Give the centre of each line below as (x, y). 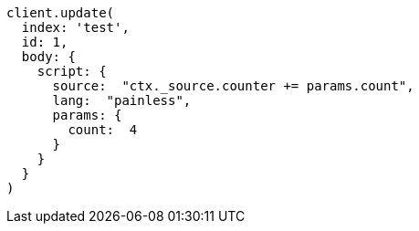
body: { (48, 57)
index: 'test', (75, 27)
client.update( (61, 13)
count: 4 (103, 130)
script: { (72, 71)
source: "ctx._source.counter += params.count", (233, 86)
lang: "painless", (122, 100)
